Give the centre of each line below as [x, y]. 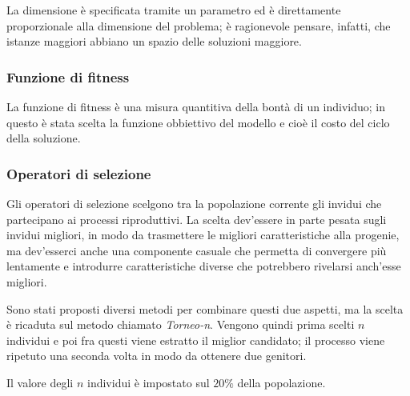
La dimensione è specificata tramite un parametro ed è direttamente [174, 10]
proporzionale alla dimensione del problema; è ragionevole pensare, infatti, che [199, 25]
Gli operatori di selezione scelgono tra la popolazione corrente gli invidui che [194, 203]
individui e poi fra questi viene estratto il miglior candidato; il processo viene [196, 340]
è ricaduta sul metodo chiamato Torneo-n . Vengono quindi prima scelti [181, 324]
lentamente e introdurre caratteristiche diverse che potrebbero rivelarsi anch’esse [204, 266]
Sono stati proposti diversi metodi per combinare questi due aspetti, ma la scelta [205, 308]
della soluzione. [44, 138]
